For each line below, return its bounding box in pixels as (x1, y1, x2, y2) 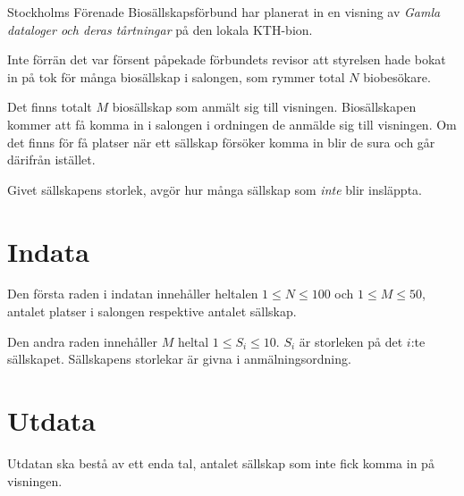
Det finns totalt (7, 97, 92, 116)
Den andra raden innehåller (7, 332, 157, 350)
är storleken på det (299, 332, 403, 350)
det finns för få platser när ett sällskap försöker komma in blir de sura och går (7, 132, 435, 151)
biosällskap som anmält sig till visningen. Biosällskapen (112, 97, 417, 116)
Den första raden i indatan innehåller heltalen (7, 284, 258, 303)
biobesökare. (363, 67, 431, 86)
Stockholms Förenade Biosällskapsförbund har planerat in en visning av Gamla (7, 3, 441, 21)
